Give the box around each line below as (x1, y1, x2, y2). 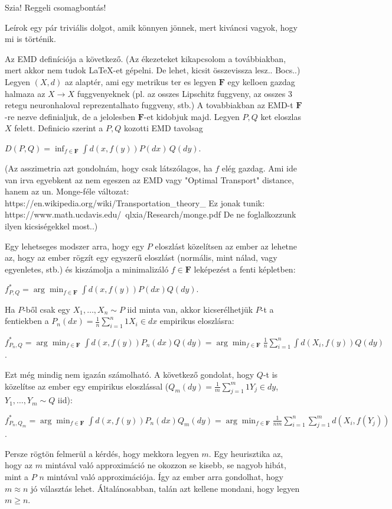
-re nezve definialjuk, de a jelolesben (5, 110, 136, 122)
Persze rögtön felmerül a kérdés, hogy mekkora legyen (5, 447, 199, 459)
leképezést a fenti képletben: (194, 262, 296, 275)
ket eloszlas (260, 110, 302, 122)
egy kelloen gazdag (227, 75, 295, 87)
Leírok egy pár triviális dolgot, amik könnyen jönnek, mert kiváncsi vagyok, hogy (5, 21, 298, 33)
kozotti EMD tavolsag (123, 122, 203, 134)
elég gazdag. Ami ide (221, 161, 297, 174)
